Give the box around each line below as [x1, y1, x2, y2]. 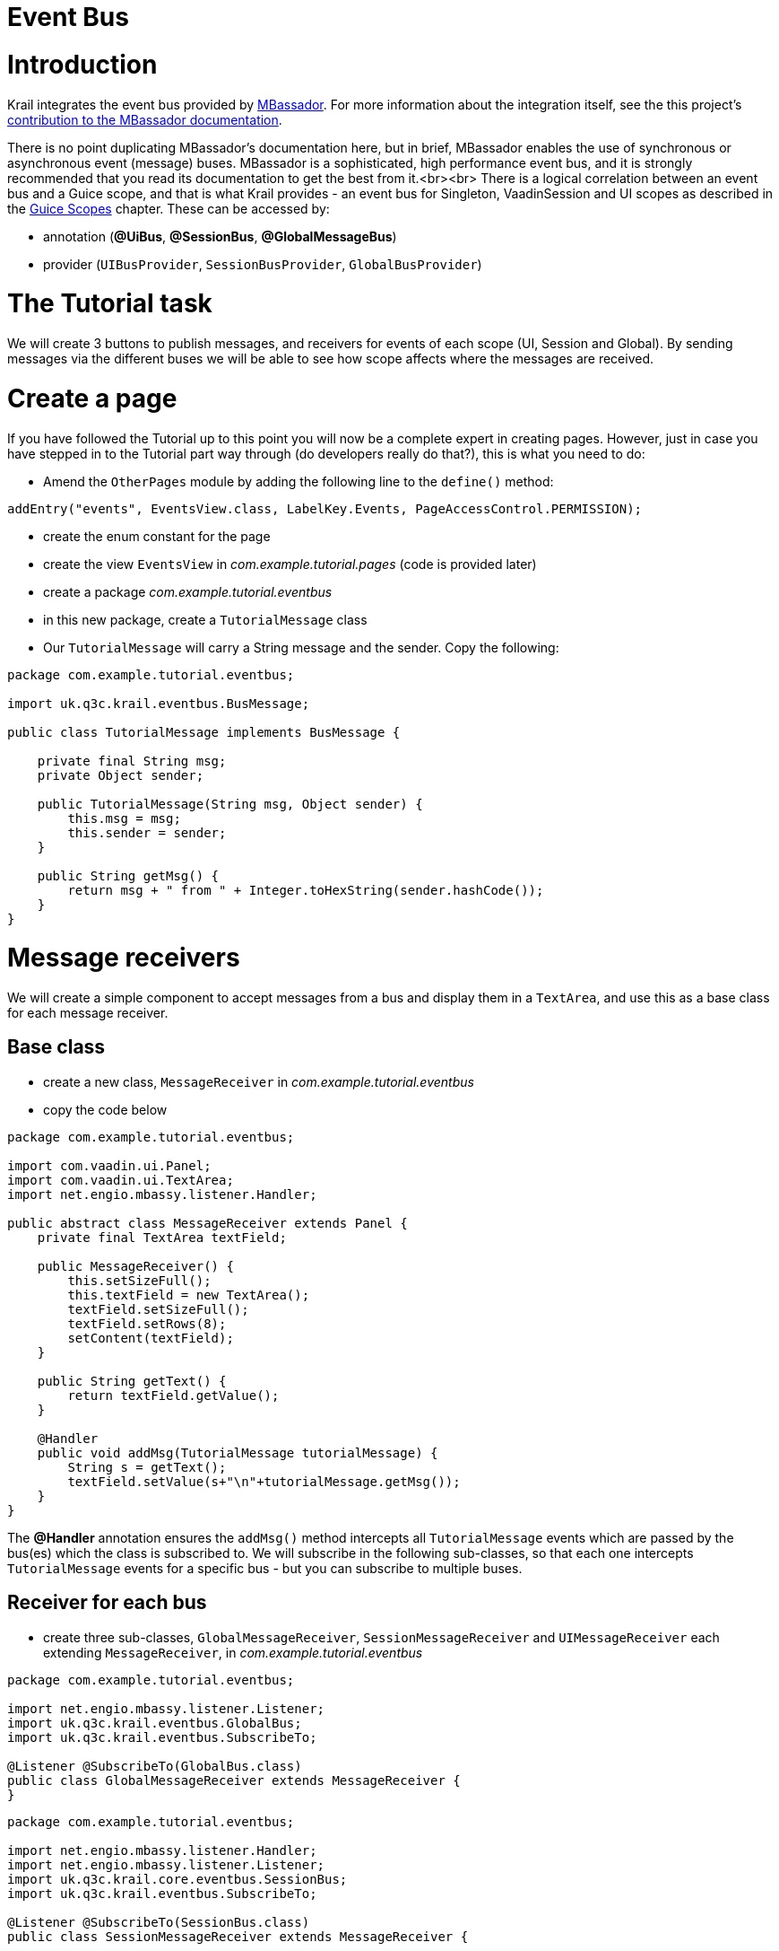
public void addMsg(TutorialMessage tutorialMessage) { [37, 1445, 438, 1460]
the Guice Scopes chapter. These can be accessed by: [7, 200, 330, 216]
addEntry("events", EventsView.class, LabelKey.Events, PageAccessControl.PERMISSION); [7, 501, 643, 516]
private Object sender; [37, 767, 204, 783]
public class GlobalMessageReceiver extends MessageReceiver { [7, 1772, 461, 1788]
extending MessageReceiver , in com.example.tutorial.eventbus [43, 1644, 423, 1660]
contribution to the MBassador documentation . [7, 111, 282, 127]
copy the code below [43, 1101, 168, 1117]
